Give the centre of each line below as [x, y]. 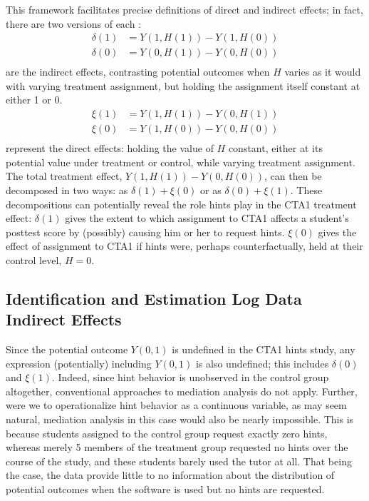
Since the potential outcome [67, 349]
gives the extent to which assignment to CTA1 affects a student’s [207, 218]
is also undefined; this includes [262, 363]
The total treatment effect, [64, 176]
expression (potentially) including [79, 363]
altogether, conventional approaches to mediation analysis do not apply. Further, [182, 391]
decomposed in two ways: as [67, 189]
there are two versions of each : [74, 23]
